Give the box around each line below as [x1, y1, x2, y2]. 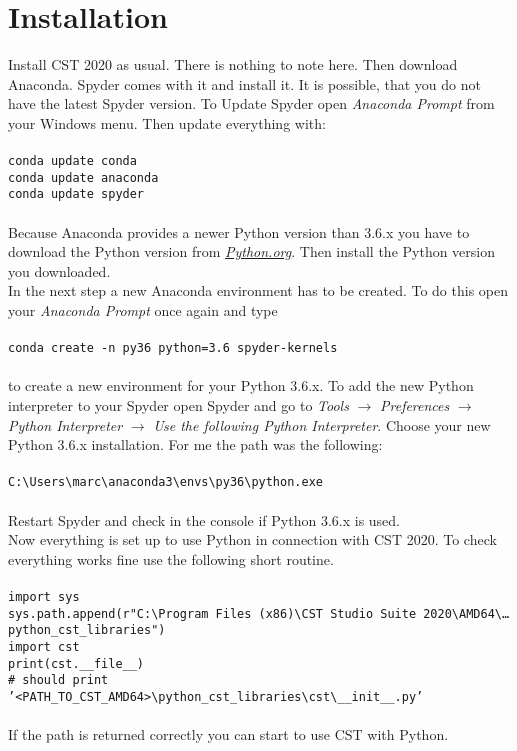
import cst [8, 640, 80, 655]
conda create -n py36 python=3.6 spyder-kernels [8, 341, 338, 356]
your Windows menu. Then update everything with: [8, 112, 326, 133]
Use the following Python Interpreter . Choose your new [153, 414, 491, 435]
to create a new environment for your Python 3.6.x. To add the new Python [8, 375, 474, 396]
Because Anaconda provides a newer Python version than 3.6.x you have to [8, 221, 470, 242]
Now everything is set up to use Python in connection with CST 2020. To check [8, 529, 497, 550]
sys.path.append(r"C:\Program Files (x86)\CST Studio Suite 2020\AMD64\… [8, 606, 510, 621]
